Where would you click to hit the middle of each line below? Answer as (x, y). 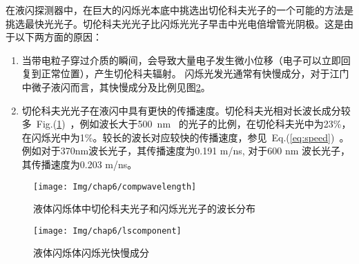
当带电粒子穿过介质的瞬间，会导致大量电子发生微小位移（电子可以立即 (181, 60)
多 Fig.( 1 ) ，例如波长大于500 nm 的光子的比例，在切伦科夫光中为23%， (186, 124)
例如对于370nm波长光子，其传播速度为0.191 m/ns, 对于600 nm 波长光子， (186, 151)
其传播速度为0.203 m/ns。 (79, 164)
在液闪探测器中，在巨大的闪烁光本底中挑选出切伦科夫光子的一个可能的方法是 (179, 10)
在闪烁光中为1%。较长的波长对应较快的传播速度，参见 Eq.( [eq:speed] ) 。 (185, 137)
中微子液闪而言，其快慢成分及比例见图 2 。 (116, 87)
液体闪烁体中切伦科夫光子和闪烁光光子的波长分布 (144, 209)
